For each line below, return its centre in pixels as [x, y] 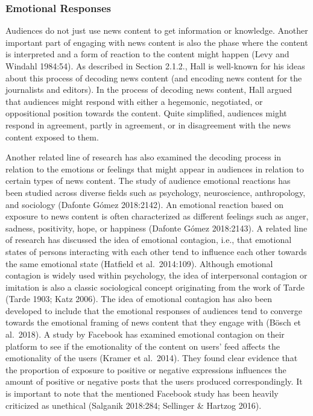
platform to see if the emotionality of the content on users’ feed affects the [143, 346]
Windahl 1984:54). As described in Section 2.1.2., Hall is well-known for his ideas [155, 66]
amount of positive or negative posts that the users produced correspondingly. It [154, 381]
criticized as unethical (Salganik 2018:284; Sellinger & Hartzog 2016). [134, 405]
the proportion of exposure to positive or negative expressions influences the [146, 369]
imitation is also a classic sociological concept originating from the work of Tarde [155, 287]
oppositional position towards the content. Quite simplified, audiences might [146, 113]
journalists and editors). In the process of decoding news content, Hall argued [149, 90]
